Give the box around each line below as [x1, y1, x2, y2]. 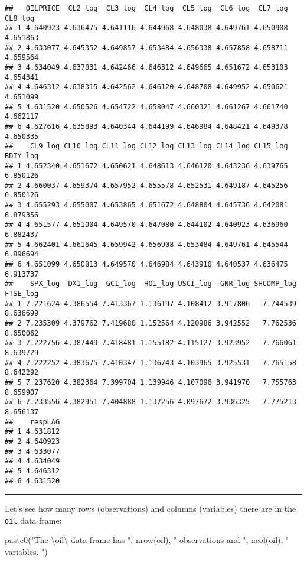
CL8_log [5, 14, 35, 22]
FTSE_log [5, 290, 39, 298]
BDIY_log [5, 151, 39, 160]
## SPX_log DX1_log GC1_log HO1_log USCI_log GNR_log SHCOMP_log [5, 280, 296, 288]
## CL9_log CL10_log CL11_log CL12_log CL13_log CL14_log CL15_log [5, 142, 288, 151]
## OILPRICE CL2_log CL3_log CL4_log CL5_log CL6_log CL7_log [5, 4, 288, 12]
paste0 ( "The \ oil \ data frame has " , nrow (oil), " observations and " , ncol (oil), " [5, 534, 289, 546]
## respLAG [5, 417, 60, 426]
